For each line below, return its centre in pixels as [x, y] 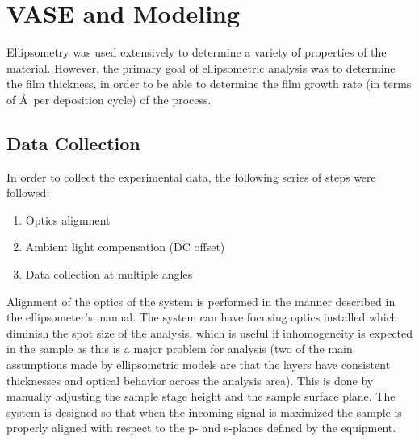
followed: [28, 193]
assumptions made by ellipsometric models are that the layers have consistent [199, 365]
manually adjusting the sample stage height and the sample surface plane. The [201, 396]
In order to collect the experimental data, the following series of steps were [191, 176]
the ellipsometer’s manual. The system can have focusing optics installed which [202, 317]
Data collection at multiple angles [109, 274]
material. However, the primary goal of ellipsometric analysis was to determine [201, 67]
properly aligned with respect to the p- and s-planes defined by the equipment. [201, 428]
